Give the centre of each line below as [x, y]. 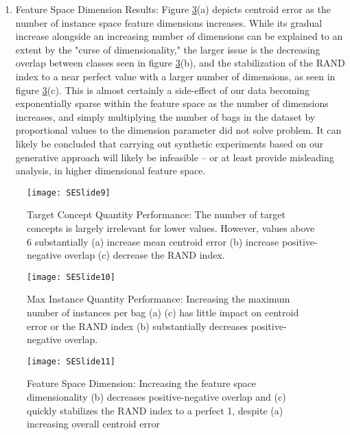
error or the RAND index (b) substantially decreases [138, 326]
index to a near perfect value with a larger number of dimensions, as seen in [175, 76]
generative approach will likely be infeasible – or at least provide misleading [175, 157]
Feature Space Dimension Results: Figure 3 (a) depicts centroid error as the [173, 9]
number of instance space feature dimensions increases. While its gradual [169, 22]
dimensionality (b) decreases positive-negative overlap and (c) [156, 397]
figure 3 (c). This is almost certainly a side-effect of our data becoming [162, 90]
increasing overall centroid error [93, 424]
